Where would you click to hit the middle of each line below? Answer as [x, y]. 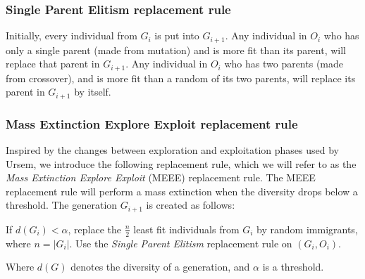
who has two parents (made [284, 64]
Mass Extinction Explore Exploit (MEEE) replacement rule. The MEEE [161, 177]
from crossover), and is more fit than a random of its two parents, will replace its [181, 78]
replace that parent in [53, 64]
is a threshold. [293, 267]
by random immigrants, [307, 229]
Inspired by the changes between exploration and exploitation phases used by [172, 149]
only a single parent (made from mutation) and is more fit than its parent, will [176, 50]
